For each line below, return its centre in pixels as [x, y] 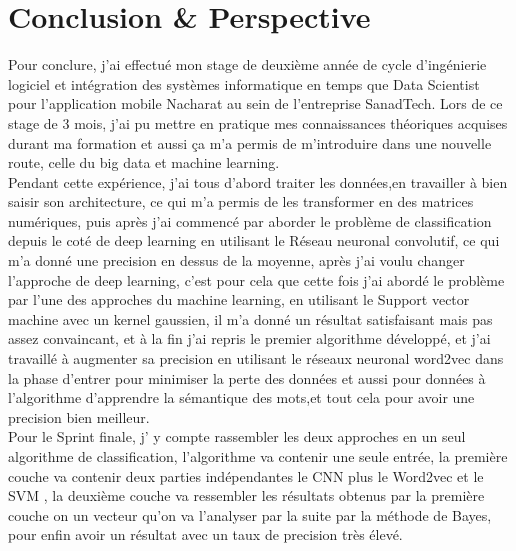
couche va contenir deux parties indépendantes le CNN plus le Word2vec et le [246, 475]
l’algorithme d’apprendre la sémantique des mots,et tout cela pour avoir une [241, 397]
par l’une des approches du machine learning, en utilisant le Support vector [239, 299]
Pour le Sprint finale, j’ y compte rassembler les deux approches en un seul [237, 436]
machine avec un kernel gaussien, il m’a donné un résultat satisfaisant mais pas [250, 318]
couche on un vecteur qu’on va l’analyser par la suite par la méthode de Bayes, [250, 514]
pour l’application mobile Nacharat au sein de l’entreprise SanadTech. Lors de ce [255, 103]
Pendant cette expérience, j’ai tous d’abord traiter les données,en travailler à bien [258, 181]
